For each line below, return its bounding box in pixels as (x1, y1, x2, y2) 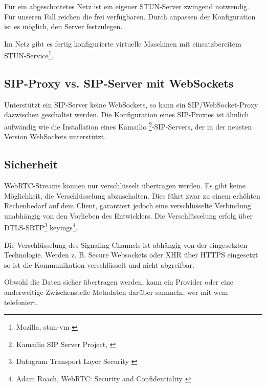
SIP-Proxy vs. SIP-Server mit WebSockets (4, 75, 234, 91)
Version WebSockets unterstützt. (4, 131, 106, 142)
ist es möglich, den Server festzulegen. (4, 21, 123, 32)
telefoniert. (4, 296, 38, 307)
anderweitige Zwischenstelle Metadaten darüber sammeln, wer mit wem (4, 287, 228, 297)
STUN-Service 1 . (4, 49, 54, 61)
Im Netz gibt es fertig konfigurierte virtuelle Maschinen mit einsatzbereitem (4, 38, 241, 49)
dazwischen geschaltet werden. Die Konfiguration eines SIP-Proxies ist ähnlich (4, 109, 249, 120)
